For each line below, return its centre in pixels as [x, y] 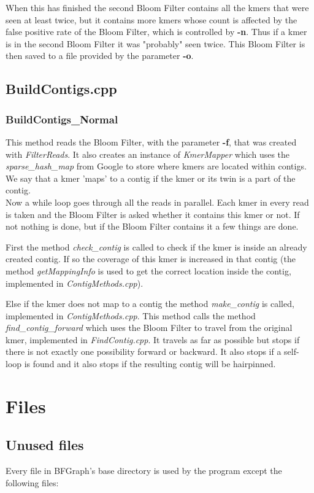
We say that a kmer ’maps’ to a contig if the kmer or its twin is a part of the [151, 178]
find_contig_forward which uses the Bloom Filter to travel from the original [149, 328]
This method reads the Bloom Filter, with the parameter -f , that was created [151, 142]
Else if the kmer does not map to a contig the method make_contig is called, [150, 304]
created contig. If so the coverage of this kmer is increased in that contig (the [151, 259]
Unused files [45, 445]
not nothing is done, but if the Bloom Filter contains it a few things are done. [152, 226]
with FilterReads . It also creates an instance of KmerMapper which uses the [148, 154]
